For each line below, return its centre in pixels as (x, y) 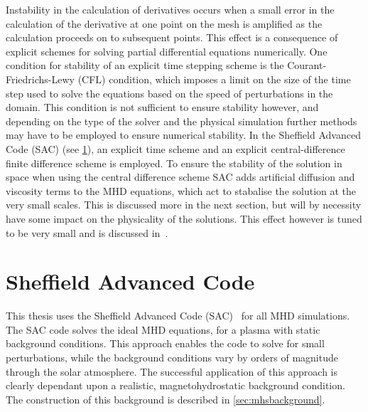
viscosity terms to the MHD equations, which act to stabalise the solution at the (181, 190)
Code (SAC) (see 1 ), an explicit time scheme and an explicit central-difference (175, 148)
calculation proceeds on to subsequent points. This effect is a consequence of (172, 37)
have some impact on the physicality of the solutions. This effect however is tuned (184, 218)
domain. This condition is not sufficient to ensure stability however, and (162, 107)
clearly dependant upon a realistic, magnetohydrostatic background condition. (175, 385)
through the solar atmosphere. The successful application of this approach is (172, 371)
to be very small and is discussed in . (87, 232)
